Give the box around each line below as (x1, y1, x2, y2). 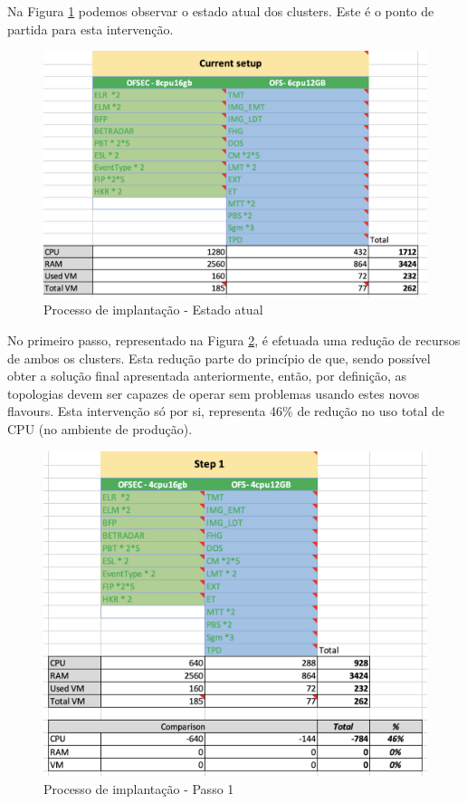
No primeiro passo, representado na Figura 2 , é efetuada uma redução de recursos (7, 331, 461, 349)
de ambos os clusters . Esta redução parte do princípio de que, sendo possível (7, 348, 431, 367)
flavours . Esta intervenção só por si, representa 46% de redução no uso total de (7, 402, 445, 421)
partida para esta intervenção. (7, 19, 174, 38)
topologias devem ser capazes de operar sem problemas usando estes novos (7, 383, 420, 402)
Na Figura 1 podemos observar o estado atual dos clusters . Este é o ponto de (7, 2, 434, 20)
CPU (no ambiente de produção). (7, 419, 193, 438)
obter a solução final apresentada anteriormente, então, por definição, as (7, 366, 407, 385)
